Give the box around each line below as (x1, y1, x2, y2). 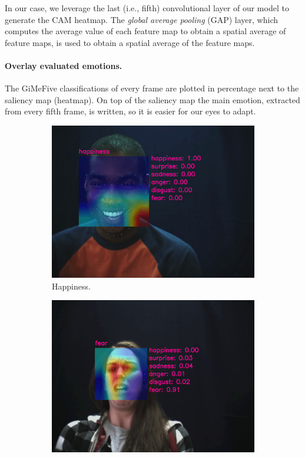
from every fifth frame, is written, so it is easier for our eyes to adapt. (5, 105, 256, 117)
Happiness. (52, 280, 91, 292)
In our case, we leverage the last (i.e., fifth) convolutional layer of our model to (5, 2, 289, 14)
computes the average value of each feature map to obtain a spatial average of (5, 25, 286, 37)
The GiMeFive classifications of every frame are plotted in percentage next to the (5, 82, 299, 94)
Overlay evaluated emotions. (5, 59, 122, 71)
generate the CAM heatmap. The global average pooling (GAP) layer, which (5, 13, 279, 25)
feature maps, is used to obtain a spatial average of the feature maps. (5, 36, 255, 48)
